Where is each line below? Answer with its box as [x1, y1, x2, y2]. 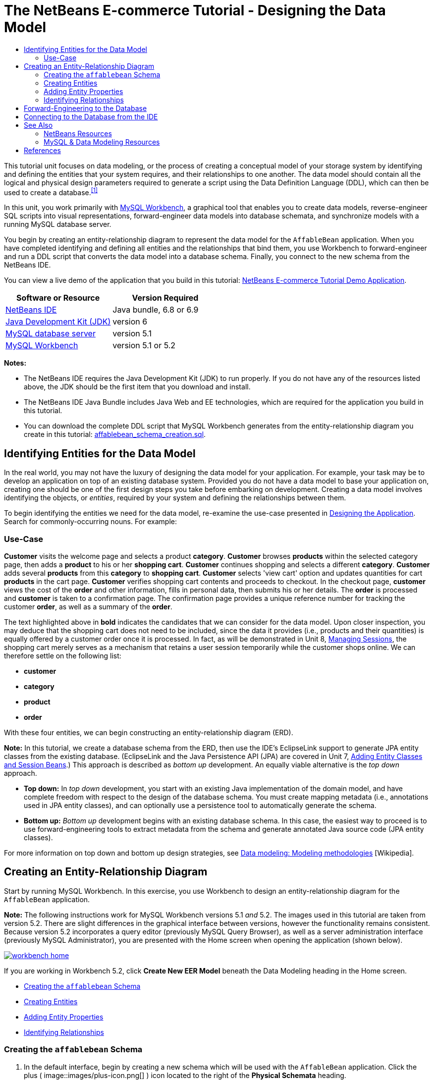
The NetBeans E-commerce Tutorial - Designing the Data [4, 2, 386, 19]
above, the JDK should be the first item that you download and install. [24, 382, 251, 391]
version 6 [112, 317, 148, 327]
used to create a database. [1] [4, 186, 98, 197]
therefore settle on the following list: [4, 651, 121, 660]
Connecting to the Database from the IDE [24, 112, 158, 121]
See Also [24, 120, 53, 129]
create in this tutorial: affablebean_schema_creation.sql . [24, 430, 206, 439]
